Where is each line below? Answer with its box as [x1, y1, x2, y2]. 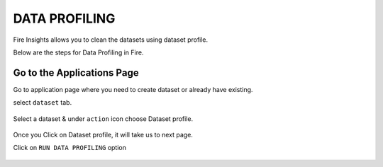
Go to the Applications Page [13, 67, 139, 79]
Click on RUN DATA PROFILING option [13, 144, 127, 152]
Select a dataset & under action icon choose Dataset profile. [13, 114, 194, 123]
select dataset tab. [13, 98, 72, 107]
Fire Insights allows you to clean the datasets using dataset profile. [13, 35, 209, 44]
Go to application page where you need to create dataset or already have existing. [13, 85, 253, 93]
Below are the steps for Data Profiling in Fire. [13, 48, 144, 57]
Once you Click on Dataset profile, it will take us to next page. [13, 131, 193, 139]
